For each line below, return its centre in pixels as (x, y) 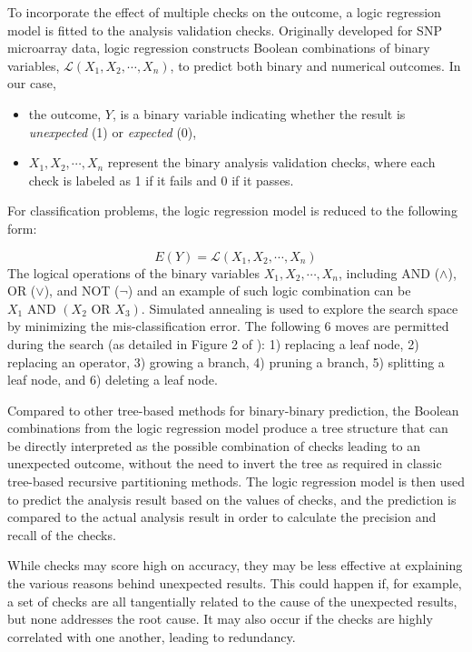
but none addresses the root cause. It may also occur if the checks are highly (220, 619)
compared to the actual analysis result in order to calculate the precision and (222, 517)
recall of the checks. (62, 534)
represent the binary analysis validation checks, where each (271, 162)
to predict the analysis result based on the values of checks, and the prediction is (232, 499)
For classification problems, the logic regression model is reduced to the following (232, 211)
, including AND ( (389, 272)
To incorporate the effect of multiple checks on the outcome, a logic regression (224, 12)
